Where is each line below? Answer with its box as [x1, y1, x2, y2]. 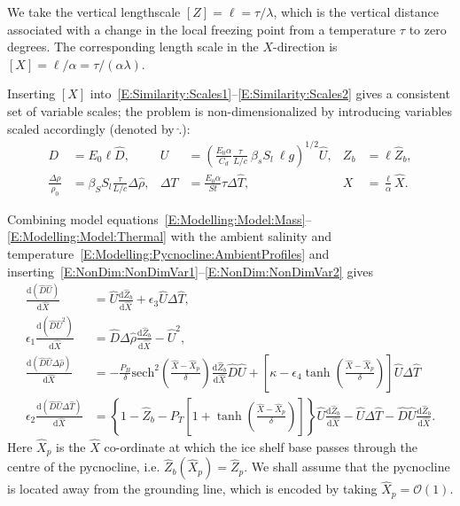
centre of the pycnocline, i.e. [7, 457, 160, 476]
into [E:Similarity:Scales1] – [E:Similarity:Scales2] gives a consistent [90, 84, 450, 103]
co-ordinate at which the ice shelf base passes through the [104, 437, 418, 455]
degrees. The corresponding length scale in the [7, 37, 259, 56]
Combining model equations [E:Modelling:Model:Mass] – [7, 209, 312, 228]
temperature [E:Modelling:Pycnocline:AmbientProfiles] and [7, 244, 330, 262]
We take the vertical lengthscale [7, 3, 181, 20]
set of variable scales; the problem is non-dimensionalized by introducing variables [7, 101, 452, 120]
